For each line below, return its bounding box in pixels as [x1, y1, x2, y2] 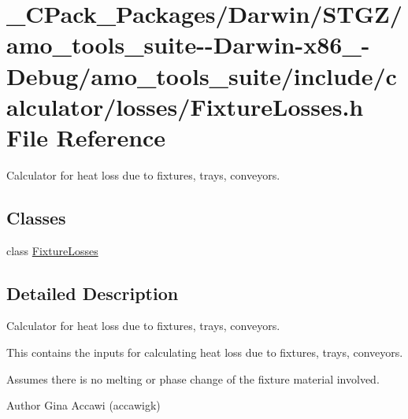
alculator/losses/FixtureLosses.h [6, 90, 364, 122]
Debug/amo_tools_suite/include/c [6, 59, 397, 91]
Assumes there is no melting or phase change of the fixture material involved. [6, 370, 380, 387]
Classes [6, 205, 66, 229]
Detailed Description [6, 280, 179, 305]
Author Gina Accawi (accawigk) [6, 397, 161, 413]
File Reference [6, 121, 166, 153]
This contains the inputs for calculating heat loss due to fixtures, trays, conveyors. [6, 344, 403, 361]
